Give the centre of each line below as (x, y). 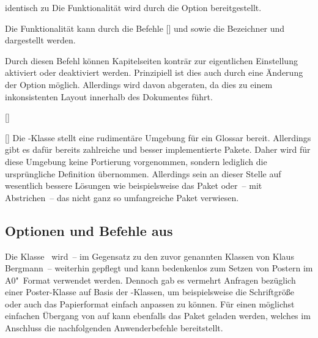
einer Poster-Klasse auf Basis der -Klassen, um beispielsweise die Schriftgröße (150, 292)
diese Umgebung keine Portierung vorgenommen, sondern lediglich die (136, 161)
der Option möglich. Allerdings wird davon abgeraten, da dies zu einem (139, 84)
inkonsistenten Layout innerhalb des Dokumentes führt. (109, 96)
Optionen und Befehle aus (89, 230)
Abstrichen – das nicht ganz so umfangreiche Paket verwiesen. (122, 197)
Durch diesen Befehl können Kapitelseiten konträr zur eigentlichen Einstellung (151, 60)
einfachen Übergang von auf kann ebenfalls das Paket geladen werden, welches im (158, 316)
